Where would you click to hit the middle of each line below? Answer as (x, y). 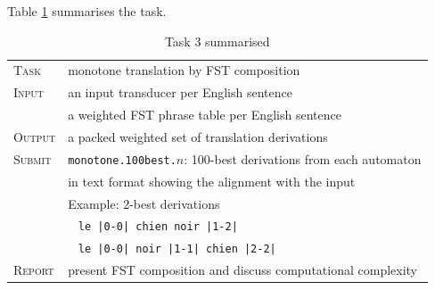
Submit (33, 158)
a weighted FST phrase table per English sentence (205, 115)
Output (35, 136)
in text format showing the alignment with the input (212, 181)
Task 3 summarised (217, 41)
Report (34, 270)
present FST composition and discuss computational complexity (243, 270)
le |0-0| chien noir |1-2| (158, 227)
